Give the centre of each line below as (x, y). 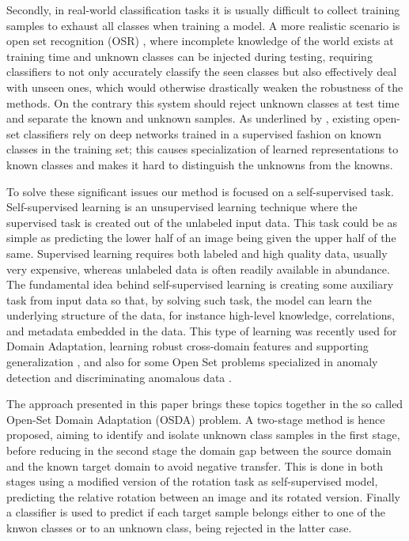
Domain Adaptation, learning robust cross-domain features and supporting (187, 346)
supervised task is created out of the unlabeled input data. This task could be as (202, 222)
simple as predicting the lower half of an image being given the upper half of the (201, 238)
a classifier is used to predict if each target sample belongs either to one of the (196, 512)
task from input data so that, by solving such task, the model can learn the (189, 299)
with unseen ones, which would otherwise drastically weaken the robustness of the (205, 87)
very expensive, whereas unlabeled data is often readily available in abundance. (198, 269)
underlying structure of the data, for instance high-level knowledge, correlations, (201, 315)
